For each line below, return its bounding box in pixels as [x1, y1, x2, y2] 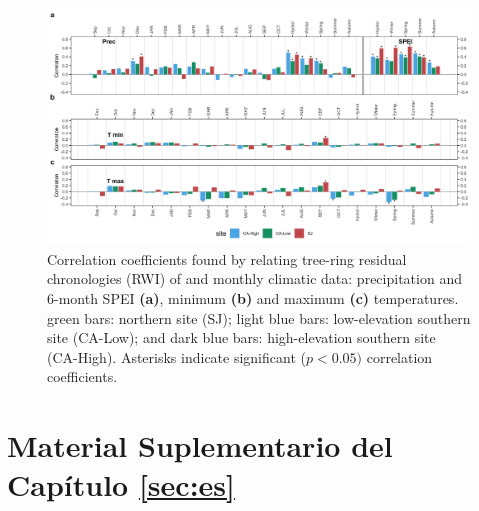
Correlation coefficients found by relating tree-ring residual [47, 248, 407, 269]
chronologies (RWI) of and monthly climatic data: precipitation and [47, 268, 462, 289]
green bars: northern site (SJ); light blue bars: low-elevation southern [47, 307, 471, 328]
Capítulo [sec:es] [7, 464, 235, 505]
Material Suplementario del [7, 425, 393, 466]
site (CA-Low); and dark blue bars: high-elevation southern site [47, 327, 436, 348]
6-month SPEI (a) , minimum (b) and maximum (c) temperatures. [47, 288, 459, 309]
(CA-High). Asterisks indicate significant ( [47, 346, 306, 367]
